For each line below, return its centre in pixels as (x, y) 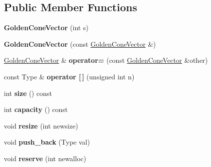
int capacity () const (36, 109)
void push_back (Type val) (47, 142)
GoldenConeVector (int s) (46, 28)
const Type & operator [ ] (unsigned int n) (69, 76)
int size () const (28, 93)
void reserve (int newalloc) (45, 158)
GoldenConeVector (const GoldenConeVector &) (80, 44)
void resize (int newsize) (41, 125)
